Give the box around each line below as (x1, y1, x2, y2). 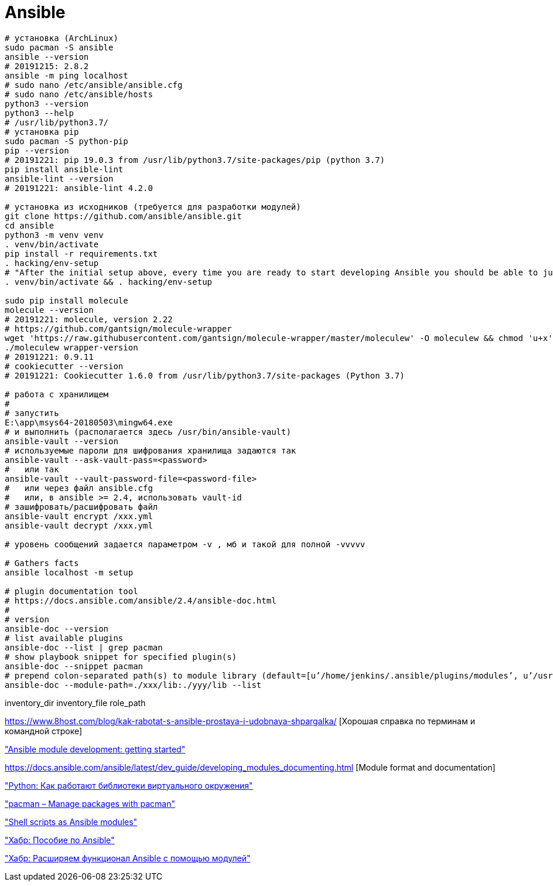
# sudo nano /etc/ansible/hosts (5, 89, 153, 99)
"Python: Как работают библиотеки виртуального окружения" (5, 780, 253, 790)
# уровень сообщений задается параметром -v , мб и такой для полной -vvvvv (5, 539, 366, 549)
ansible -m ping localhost (5, 70, 128, 80)
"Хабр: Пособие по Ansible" (5, 834, 115, 845)
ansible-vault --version (5, 436, 118, 446)
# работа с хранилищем (5, 389, 109, 399)
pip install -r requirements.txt (5, 248, 158, 258)
